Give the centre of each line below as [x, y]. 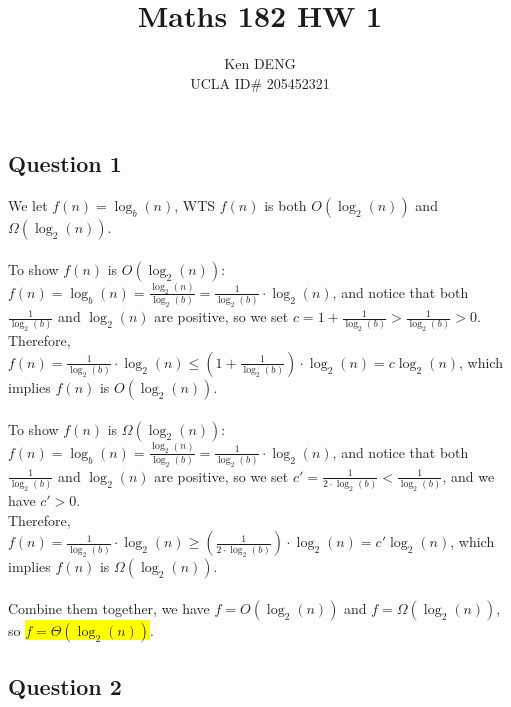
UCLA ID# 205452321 [260, 82]
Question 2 [65, 686]
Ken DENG [260, 63]
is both [285, 205]
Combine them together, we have [109, 607]
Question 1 [65, 163]
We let [28, 205]
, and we [468, 475]
